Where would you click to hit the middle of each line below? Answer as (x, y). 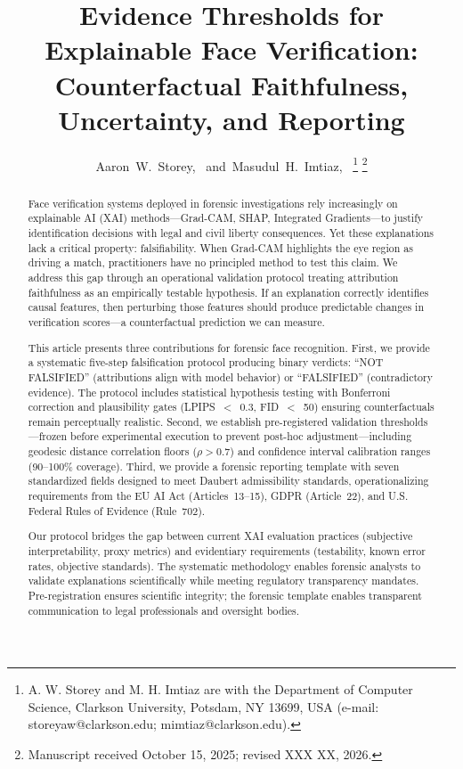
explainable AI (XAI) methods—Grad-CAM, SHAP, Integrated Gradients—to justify (226, 218)
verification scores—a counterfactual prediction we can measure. (176, 321)
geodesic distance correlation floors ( (113, 451)
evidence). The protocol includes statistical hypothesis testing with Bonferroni (209, 392)
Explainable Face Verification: (231, 49)
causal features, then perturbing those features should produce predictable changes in (226, 307)
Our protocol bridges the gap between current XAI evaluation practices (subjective (220, 536)
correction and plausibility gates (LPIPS (122, 407)
